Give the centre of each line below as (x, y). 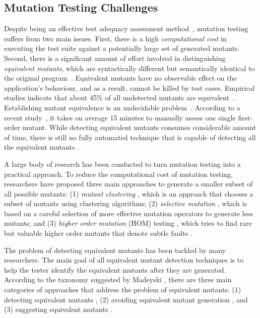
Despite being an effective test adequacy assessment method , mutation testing (126, 28)
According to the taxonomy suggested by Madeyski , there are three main (118, 279)
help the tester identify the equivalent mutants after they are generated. (115, 269)
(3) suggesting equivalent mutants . (58, 309)
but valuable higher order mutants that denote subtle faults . (98, 233)
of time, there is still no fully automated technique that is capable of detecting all (130, 137)
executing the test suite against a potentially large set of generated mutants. (122, 48)
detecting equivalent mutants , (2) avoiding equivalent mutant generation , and (126, 299)
